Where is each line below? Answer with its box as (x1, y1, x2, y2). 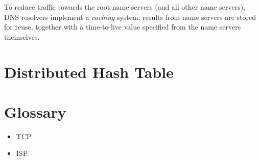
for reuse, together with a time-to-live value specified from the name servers (4, 21, 241, 32)
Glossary (4, 101, 66, 122)
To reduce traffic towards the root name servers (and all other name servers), (4, 2, 246, 12)
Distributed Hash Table (4, 61, 174, 82)
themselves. (4, 31, 40, 42)
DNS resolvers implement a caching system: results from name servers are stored (4, 11, 256, 22)
